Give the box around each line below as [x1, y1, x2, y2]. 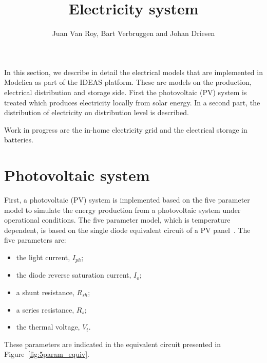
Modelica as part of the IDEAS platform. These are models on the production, [4, 77, 252, 87]
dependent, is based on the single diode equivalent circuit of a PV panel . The [4, 224, 251, 235]
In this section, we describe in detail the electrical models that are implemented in [4, 66, 263, 77]
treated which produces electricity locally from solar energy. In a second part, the [4, 97, 260, 107]
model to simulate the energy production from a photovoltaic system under [4, 204, 241, 215]
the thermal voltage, [16, 321, 80, 332]
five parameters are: [4, 234, 66, 245]
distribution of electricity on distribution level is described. [4, 107, 189, 118]
